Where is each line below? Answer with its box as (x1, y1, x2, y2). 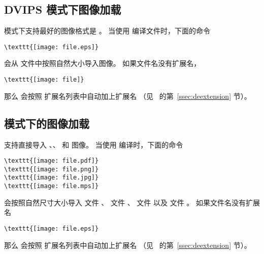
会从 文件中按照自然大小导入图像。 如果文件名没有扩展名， (4, 58, 201, 68)
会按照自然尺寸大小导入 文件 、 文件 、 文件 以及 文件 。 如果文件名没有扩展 (4, 197, 260, 207)
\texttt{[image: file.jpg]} (4, 174, 99, 182)
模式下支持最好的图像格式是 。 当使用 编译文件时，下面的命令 (4, 25, 210, 36)
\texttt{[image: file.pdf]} (4, 157, 99, 165)
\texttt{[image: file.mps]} (4, 183, 99, 190)
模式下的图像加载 (4, 115, 89, 131)
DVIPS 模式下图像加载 (4, 2, 121, 17)
